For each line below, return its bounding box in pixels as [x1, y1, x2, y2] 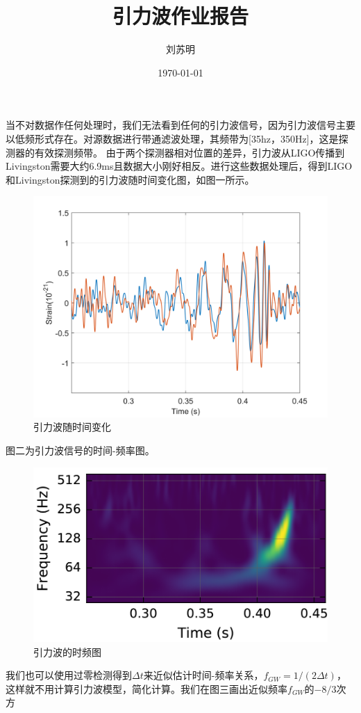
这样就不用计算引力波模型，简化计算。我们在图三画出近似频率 [6, 681, 287, 696]
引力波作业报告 [112, 1, 249, 30]
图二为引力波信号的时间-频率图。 [6, 443, 155, 458]
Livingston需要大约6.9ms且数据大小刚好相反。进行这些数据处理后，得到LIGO [6, 159, 353, 173]
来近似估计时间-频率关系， [143, 668, 264, 682]
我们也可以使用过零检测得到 [6, 668, 132, 682]
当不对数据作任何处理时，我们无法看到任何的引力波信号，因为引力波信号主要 [6, 118, 355, 132]
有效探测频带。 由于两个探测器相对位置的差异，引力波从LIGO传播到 [34, 145, 345, 159]
